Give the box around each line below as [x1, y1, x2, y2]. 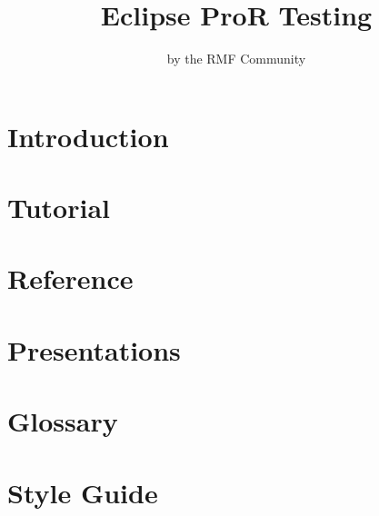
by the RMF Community [166, 49, 306, 68]
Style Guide [7, 473, 158, 511]
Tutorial [7, 189, 111, 226]
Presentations [7, 331, 181, 368]
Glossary [7, 402, 118, 440]
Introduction [7, 117, 169, 154]
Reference [7, 260, 134, 297]
